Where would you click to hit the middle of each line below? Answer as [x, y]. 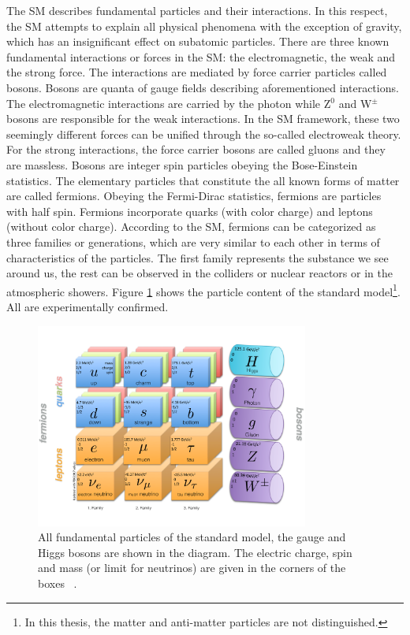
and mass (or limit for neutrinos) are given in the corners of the [192, 568]
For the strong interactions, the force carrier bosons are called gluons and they [196, 149]
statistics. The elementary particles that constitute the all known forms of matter [203, 180]
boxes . [58, 583]
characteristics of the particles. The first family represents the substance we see [198, 257]
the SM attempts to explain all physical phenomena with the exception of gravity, [204, 26]
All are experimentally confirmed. [88, 306]
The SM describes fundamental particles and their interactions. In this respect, [197, 10]
